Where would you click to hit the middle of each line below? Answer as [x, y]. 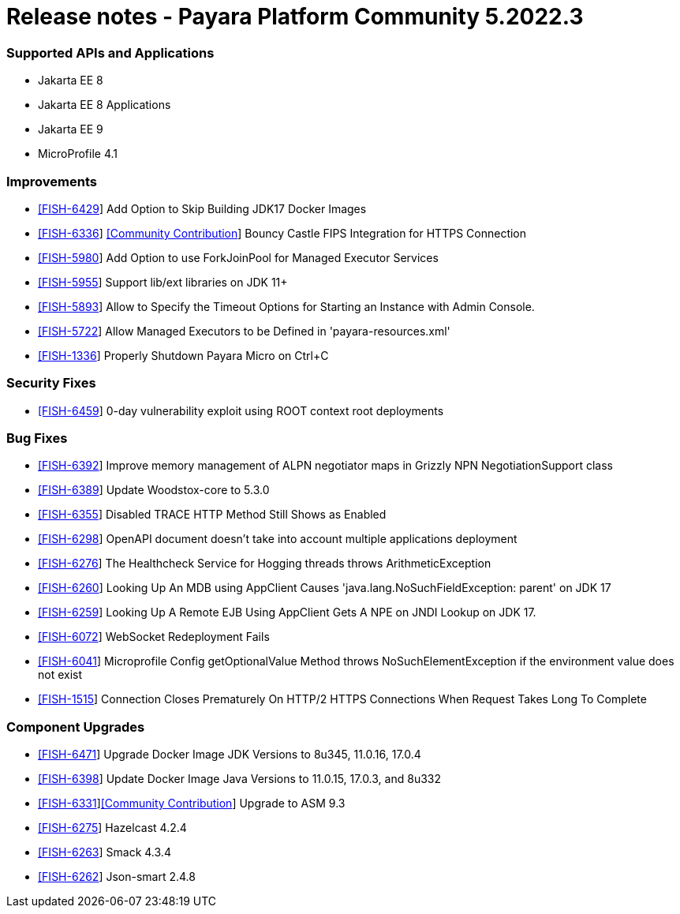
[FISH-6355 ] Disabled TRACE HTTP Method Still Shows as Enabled [212, 515]
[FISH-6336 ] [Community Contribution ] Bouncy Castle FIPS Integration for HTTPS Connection [282, 233]
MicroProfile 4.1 [78, 154]
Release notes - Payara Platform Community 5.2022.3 [295, 17]
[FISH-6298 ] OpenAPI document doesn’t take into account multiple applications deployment [278, 539]
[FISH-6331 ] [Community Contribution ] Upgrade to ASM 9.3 [192, 803]
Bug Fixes [37, 438]
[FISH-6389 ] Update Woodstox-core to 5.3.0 [154, 490]
